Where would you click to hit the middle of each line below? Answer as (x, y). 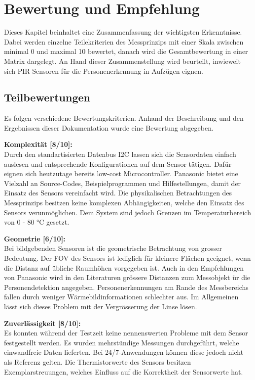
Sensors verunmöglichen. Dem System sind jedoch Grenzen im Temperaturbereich (127, 212)
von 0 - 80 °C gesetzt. (37, 222)
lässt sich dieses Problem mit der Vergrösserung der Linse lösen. (101, 306)
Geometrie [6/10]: (35, 238)
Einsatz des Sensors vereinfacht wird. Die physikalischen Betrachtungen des (118, 193)
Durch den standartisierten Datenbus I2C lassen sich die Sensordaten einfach (120, 154)
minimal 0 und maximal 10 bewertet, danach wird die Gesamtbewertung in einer (126, 51)
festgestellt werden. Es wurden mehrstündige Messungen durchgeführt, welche (122, 342)
